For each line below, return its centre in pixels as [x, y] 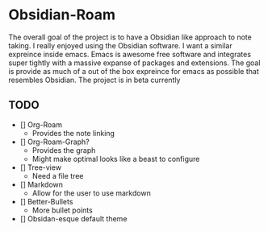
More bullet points [62, 210]
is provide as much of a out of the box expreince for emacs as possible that [134, 71]
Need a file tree [58, 175]
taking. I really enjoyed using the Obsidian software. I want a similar [120, 45]
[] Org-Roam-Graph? [55, 142]
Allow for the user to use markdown [91, 193]
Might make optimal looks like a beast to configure [116, 159]
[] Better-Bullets [46, 201]
